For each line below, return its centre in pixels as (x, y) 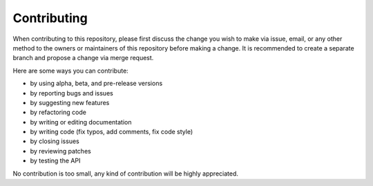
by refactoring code (58, 112)
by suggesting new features (70, 102)
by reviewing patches (60, 151)
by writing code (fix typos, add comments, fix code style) (112, 132)
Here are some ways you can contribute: (71, 71)
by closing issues (55, 141)
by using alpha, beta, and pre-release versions (96, 84)
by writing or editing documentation (81, 122)
